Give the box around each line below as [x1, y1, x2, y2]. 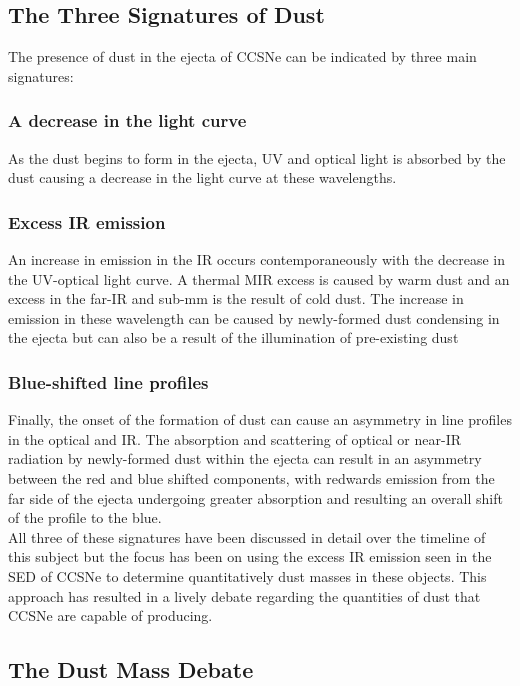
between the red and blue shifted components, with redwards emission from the [8, 467, 495, 488]
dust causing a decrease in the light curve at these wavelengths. [8, 167, 397, 188]
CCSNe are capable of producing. [8, 605, 213, 626]
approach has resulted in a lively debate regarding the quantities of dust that [8, 585, 481, 606]
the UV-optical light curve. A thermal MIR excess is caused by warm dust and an [8, 268, 510, 289]
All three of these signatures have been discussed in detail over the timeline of [8, 526, 486, 547]
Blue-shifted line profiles [8, 369, 209, 394]
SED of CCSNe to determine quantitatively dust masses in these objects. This [8, 565, 487, 586]
